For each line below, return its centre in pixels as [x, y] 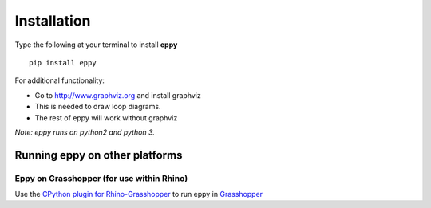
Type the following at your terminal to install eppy [96, 45]
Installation [53, 21]
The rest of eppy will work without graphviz [106, 118]
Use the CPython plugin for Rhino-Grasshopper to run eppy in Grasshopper [139, 194]
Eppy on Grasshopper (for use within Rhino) [101, 178]
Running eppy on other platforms [99, 155]
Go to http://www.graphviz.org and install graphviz [118, 95]
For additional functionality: [60, 80]
